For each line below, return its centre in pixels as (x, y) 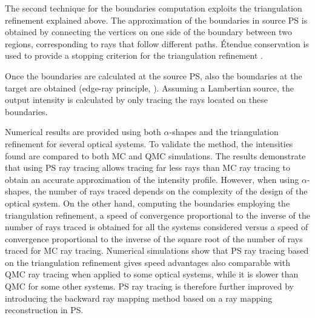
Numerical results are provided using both (83, 132)
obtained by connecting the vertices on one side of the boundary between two (148, 32)
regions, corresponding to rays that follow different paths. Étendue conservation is (157, 43)
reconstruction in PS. (44, 310)
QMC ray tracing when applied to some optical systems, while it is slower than (152, 274)
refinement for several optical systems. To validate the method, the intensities (149, 143)
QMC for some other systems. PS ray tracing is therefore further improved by (149, 286)
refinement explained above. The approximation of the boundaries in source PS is (156, 20)
